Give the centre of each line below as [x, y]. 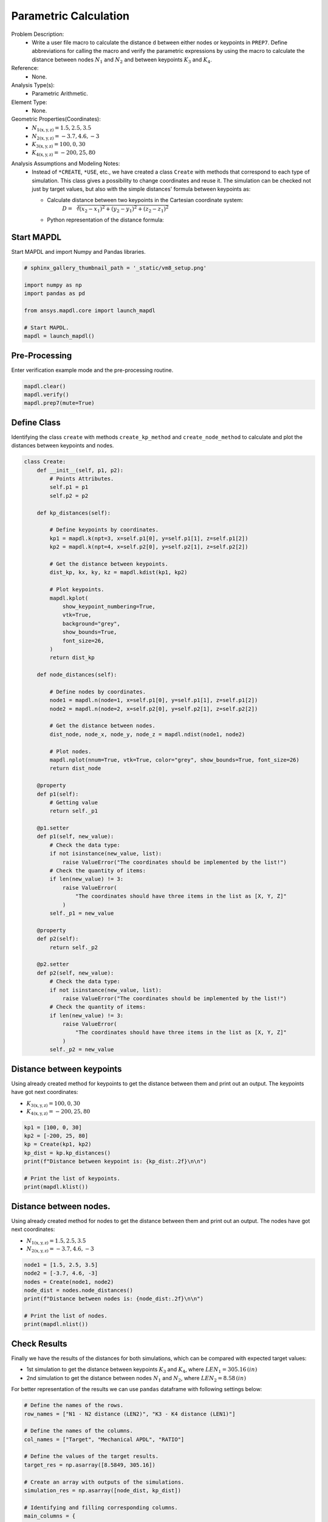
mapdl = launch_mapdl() [60, 336]
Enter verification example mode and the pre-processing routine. [92, 370]
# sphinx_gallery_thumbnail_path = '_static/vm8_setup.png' [115, 268]
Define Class [36, 422]
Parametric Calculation [70, 16]
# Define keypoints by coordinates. [104, 530]
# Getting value [74, 802]
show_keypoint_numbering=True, [109, 606]
